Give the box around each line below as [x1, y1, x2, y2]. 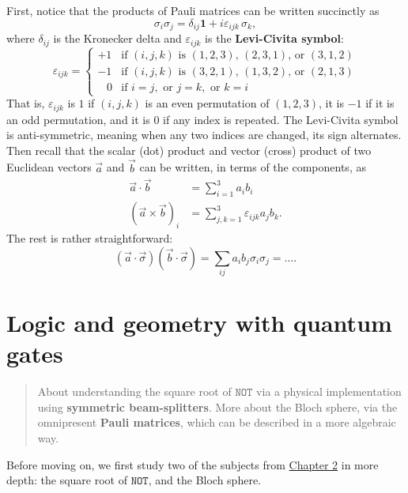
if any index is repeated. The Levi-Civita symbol [163, 111, 399, 127]
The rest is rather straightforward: [6, 230, 173, 246]
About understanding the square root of [37, 383, 232, 400]
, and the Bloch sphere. [148, 472, 261, 488]
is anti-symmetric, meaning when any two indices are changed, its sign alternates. [6, 126, 402, 143]
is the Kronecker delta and [53, 30, 182, 47]
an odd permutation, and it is [6, 111, 150, 127]
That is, [6, 95, 45, 111]
